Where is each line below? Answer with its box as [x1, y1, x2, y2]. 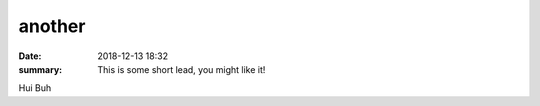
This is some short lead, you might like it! [97, 63, 266, 75]
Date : [18, 50, 42, 62]
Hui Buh [18, 82, 52, 94]
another [18, 15, 86, 37]
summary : [18, 63, 63, 75]
